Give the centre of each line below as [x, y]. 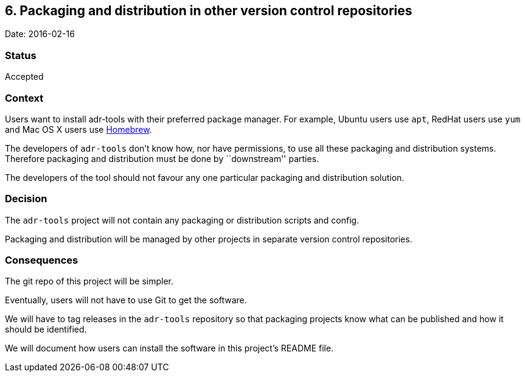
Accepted [24, 77]
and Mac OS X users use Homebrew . [78, 129]
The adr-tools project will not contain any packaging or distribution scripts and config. [182, 220]
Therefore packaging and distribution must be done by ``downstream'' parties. [162, 158]
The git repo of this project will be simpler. [89, 281]
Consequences [42, 260]
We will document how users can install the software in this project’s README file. [169, 348]
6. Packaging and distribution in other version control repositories [209, 11]
